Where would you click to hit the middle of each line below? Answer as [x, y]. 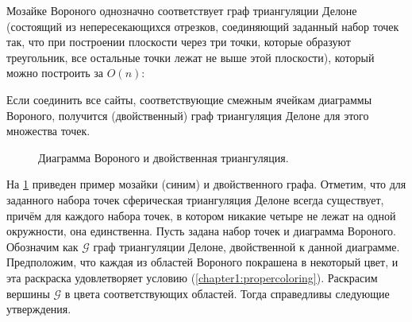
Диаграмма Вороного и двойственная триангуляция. [164, 157]
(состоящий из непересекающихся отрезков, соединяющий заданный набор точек [203, 26]
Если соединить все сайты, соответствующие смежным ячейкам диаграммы [189, 99]
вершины [28, 293]
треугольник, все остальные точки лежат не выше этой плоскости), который [191, 57]
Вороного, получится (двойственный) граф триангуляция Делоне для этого [188, 115]
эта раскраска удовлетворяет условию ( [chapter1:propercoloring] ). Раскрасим [192, 277]
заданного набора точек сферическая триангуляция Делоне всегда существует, [195, 199]
